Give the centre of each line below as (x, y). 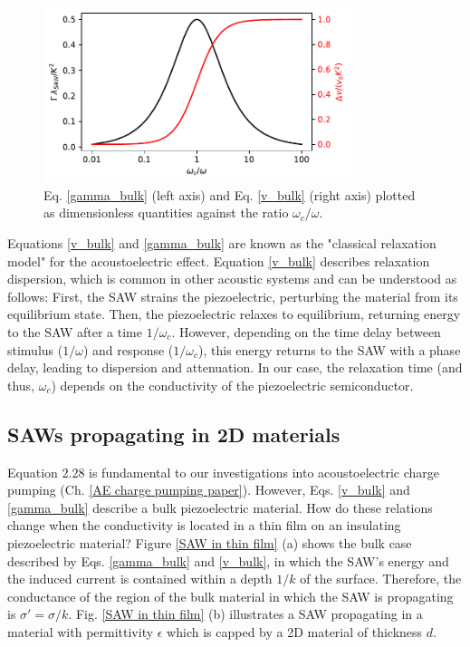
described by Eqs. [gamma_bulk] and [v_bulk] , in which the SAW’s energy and (228, 560)
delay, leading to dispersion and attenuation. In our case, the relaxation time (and (235, 367)
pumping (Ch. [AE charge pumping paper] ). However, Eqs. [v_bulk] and (209, 490)
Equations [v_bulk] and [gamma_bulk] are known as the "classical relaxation (222, 243)
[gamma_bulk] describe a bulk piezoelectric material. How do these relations (220, 507)
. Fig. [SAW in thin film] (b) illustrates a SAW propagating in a (245, 614)
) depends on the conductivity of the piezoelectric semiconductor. (232, 385)
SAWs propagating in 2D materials (174, 434)
